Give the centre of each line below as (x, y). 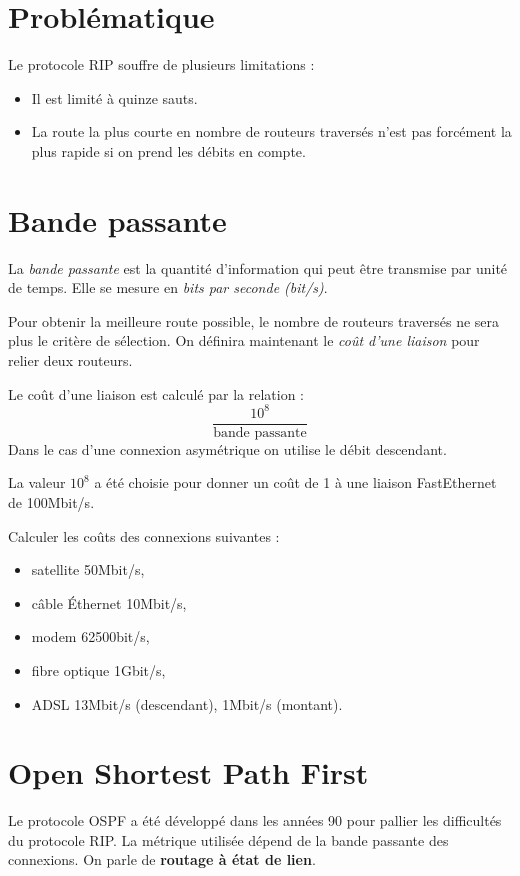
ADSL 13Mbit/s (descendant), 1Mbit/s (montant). (187, 703)
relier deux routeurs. (70, 360)
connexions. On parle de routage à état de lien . (162, 859)
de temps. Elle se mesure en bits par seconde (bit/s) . (168, 287)
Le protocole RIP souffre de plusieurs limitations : (161, 64)
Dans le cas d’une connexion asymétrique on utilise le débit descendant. (227, 448)
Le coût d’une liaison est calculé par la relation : (156, 393)
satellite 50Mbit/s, (88, 569)
